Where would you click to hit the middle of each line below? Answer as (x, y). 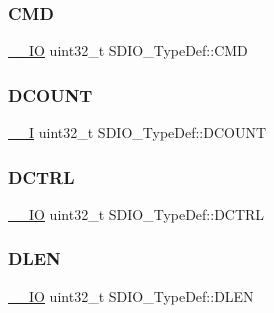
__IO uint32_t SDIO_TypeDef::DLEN (131, 295)
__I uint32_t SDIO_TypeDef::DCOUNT (137, 132)
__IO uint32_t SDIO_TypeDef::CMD (128, 50)
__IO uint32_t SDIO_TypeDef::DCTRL (136, 213)
